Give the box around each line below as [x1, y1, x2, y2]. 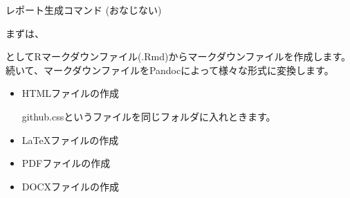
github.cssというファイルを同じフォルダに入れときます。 [21, 109, 276, 123]
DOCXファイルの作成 [21, 179, 119, 193]
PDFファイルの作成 [21, 156, 111, 170]
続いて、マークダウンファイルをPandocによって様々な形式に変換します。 [6, 62, 334, 77]
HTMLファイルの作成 [21, 86, 119, 100]
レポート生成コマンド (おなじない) [6, 3, 162, 17]
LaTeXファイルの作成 [21, 132, 119, 147]
